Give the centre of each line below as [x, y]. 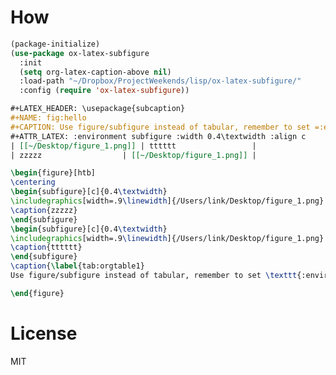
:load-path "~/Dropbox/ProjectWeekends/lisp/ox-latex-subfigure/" [160, 81]
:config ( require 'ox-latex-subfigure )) [104, 91]
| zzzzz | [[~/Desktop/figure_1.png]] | [133, 155]
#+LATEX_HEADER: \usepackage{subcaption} [98, 109]
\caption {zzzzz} [44, 210]
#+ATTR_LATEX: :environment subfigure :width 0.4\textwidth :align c [158, 136]
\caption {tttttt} [46, 247]
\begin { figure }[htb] [53, 173]
